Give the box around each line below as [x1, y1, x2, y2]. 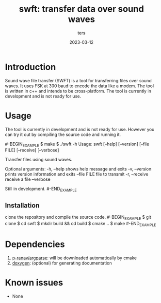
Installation [5, 201, 40, 209]
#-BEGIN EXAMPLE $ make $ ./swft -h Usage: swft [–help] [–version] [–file [5, 141, 149, 148]
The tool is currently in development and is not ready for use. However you [5, 126, 155, 132]
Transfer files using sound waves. [5, 157, 73, 163]
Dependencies [5, 239, 65, 249]
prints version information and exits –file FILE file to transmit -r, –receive [5, 171, 149, 177]
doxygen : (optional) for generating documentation [12, 260, 113, 266]
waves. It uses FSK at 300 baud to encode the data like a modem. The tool [5, 83, 154, 89]
